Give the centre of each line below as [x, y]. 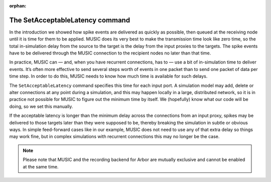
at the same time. [41, 166]
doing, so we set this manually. [41, 106]
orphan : [18, 6]
